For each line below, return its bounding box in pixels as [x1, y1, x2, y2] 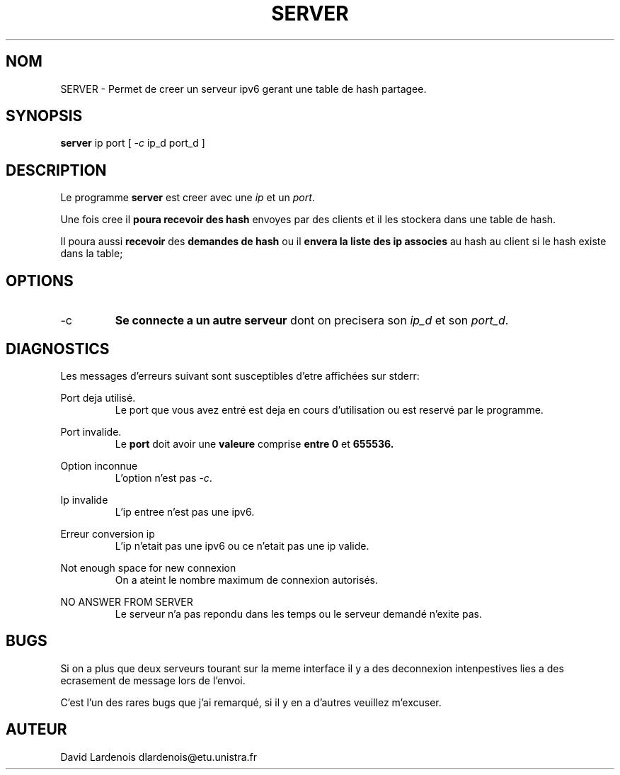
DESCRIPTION [6, 161, 107, 179]
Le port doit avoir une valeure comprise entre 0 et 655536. [115, 437, 394, 450]
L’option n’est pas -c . [115, 471, 212, 484]
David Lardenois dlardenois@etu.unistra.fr [60, 750, 257, 763]
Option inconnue [60, 459, 138, 472]
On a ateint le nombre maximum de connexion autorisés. [115, 573, 379, 586]
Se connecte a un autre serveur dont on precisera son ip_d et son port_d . [115, 313, 509, 328]
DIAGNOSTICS [6, 339, 110, 358]
